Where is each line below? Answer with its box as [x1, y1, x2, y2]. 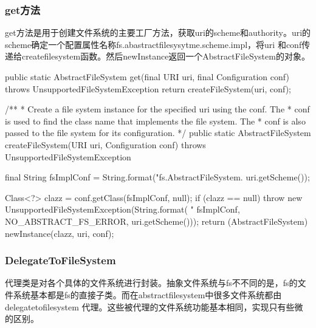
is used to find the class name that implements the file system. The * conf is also [5, 114, 306, 127]
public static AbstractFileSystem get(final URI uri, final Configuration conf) [5, 70, 289, 83]
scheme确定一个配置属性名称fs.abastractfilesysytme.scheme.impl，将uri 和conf [5, 38, 302, 50]
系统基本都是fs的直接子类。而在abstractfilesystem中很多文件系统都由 [13, 288, 282, 301]
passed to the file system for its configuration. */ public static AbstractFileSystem [5, 126, 311, 139]
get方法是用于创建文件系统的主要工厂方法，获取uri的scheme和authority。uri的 [5, 26, 311, 39]
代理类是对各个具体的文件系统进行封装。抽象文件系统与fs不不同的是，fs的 [5, 276, 298, 289]
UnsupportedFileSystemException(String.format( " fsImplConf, [5, 203, 240, 216]
